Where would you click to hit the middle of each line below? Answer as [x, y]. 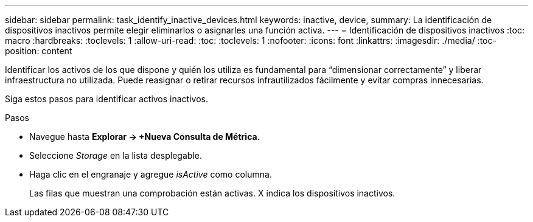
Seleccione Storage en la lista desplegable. [116, 155]
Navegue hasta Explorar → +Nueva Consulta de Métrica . [145, 137]
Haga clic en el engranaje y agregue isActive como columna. [151, 174]
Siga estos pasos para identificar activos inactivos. [106, 99]
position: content [39, 51]
